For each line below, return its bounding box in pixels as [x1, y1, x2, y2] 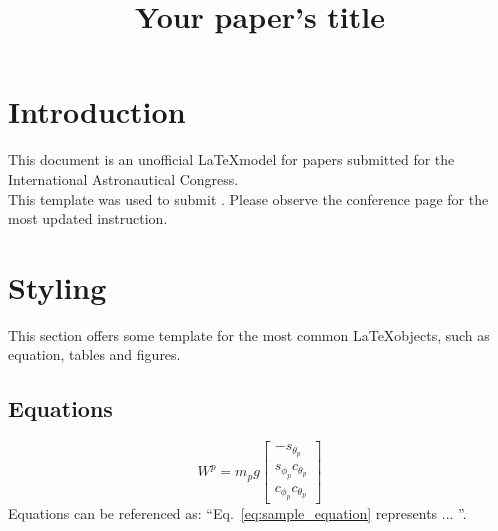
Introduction [8, 91, 186, 132]
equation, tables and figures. [8, 344, 181, 365]
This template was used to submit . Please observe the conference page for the [8, 188, 489, 209]
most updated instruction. [8, 208, 168, 229]
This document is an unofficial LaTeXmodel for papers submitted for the [8, 149, 455, 170]
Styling [8, 266, 107, 307]
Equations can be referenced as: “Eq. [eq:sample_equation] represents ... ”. [8, 502, 467, 523]
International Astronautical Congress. [8, 168, 239, 189]
